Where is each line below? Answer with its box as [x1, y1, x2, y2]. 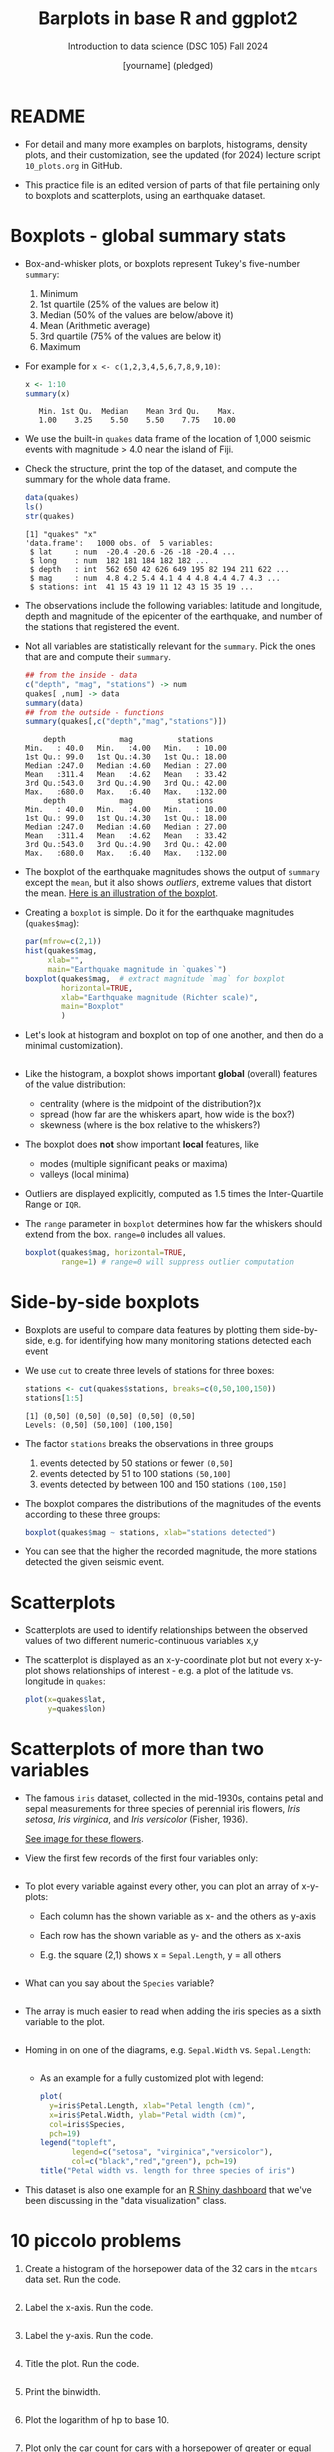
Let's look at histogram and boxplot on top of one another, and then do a [24, 1029, 324, 1041]
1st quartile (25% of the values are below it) [39, 298, 220, 310]
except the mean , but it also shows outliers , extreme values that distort [24, 877, 312, 889]
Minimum [39, 287, 79, 299]
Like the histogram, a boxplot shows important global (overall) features [24, 1068, 318, 1080]
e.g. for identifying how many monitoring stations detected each [47, 1334, 312, 1346]
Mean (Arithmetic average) [39, 319, 151, 331]
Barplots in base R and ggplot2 [38, 7, 298, 30]
